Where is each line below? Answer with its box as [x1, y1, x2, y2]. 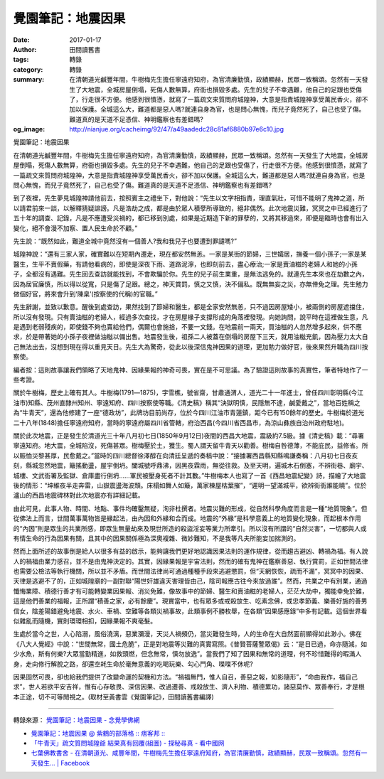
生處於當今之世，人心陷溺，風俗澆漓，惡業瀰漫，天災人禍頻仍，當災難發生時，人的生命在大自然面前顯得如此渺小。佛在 [13, 630, 362, 638]
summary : [13, 75, 45, 84]
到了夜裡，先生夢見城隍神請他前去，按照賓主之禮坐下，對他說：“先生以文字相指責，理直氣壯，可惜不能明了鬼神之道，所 [13, 194, 366, 203]
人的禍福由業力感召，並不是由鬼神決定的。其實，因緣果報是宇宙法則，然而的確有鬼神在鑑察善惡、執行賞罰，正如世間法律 [13, 557, 368, 565]
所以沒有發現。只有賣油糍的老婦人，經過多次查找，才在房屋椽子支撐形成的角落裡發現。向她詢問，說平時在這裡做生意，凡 [13, 313, 368, 321]
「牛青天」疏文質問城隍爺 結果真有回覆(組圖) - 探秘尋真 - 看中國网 [31, 738, 225, 747]
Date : [13, 36, 30, 44]
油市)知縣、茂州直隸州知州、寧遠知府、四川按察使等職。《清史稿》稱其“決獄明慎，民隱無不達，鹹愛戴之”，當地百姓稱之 [13, 398, 361, 407]
